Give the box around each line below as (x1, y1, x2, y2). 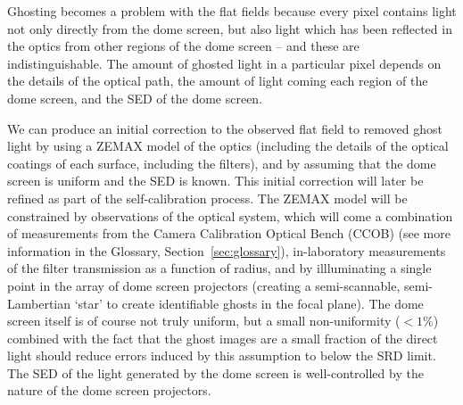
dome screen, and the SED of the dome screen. (7, 88, 263, 107)
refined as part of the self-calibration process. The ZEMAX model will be (7, 188, 408, 207)
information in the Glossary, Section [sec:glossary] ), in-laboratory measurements (7, 241, 446, 260)
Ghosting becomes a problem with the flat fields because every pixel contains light (7, 2, 457, 20)
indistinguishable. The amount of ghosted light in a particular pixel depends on (7, 54, 442, 72)
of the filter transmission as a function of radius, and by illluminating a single (7, 259, 432, 277)
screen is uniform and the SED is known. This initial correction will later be (7, 171, 424, 190)
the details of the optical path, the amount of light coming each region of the (7, 71, 428, 90)
